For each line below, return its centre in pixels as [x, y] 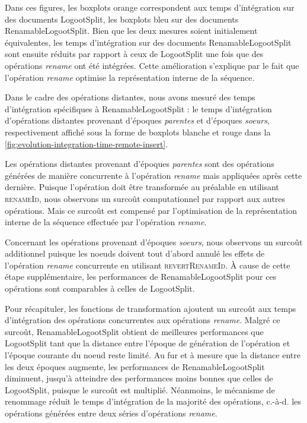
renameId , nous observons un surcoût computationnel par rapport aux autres [145, 198]
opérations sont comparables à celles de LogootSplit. [100, 288]
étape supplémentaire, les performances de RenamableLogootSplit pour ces [141, 277]
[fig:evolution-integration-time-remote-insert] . [87, 143]
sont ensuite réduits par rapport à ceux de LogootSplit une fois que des [134, 54]
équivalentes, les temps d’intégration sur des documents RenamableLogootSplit [148, 42]
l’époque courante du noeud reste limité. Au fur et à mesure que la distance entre [153, 355]
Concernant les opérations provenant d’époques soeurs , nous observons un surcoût [154, 242]
